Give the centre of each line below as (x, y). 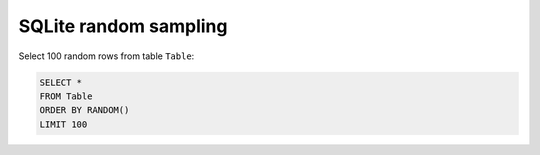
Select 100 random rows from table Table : (106, 56)
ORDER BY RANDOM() (84, 110)
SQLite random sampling (123, 26)
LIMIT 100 (63, 124)
